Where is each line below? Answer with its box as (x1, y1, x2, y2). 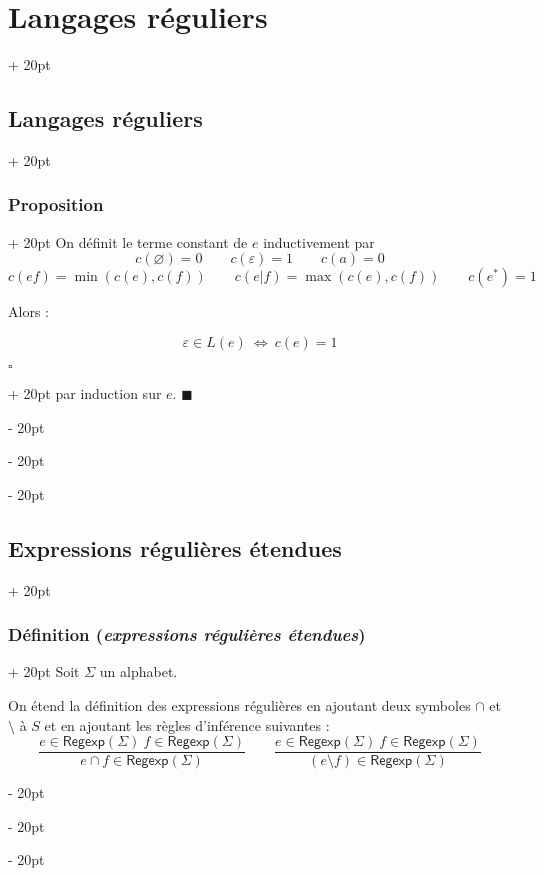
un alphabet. (99, 661, 178, 682)
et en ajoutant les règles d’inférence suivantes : (44, 714, 330, 735)
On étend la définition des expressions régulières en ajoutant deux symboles (8, 694, 471, 715)
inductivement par (263, 231, 375, 252)
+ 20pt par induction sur (8, 382, 162, 403)
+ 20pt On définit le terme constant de (8, 231, 248, 252)
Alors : (8, 301, 49, 322)
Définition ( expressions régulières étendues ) (8, 622, 366, 647)
